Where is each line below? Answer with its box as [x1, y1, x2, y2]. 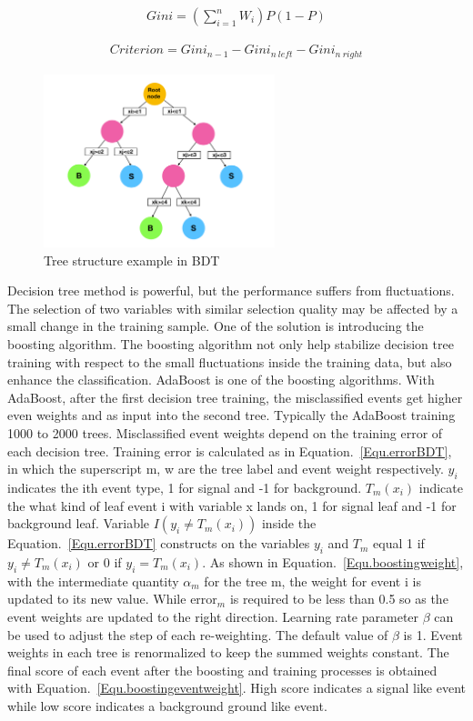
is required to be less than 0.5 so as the [229, 589, 448, 608]
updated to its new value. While [7, 589, 186, 608]
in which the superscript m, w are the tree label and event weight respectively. [7, 459, 444, 478]
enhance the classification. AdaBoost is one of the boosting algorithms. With [7, 370, 435, 389]
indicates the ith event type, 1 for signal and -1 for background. [7, 477, 362, 496]
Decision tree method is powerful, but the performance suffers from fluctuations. [7, 281, 455, 300]
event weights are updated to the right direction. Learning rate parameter [7, 606, 419, 626]
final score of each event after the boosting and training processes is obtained [7, 660, 438, 679]
